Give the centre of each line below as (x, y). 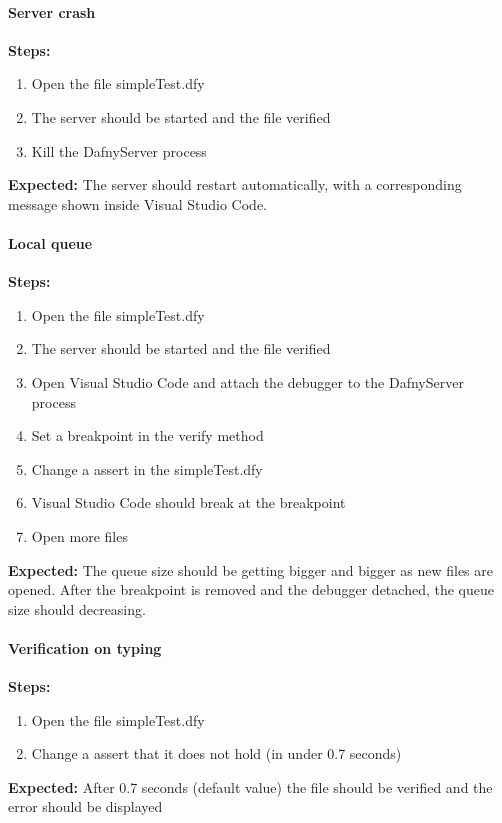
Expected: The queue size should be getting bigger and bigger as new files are (251, 569)
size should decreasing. (77, 608)
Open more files (79, 535)
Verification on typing (85, 647)
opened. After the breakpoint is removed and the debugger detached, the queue (251, 589)
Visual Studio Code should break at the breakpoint (188, 502)
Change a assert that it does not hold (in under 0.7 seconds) (216, 753)
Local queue (50, 242)
